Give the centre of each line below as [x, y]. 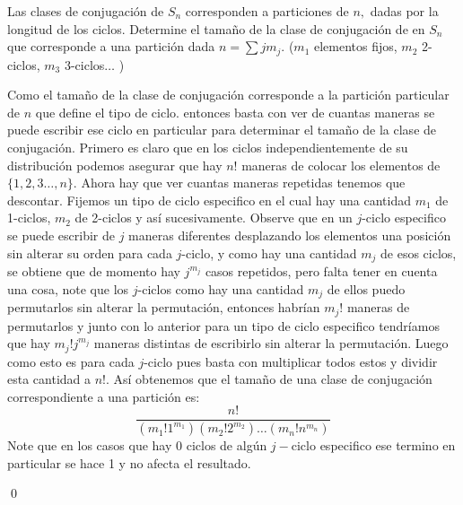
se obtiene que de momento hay [94, 271]
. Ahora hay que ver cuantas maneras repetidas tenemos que [239, 183]
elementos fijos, [355, 46]
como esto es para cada [71, 361]
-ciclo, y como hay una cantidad [269, 252]
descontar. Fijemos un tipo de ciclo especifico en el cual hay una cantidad [210, 200]
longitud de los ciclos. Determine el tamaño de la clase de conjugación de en [216, 28]
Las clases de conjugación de [86, 11]
